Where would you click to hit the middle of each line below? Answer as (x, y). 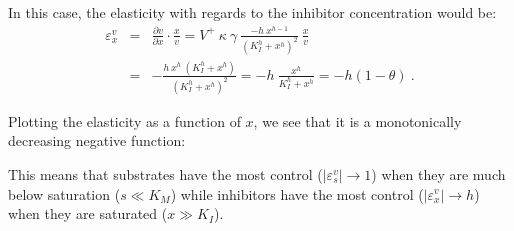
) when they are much (438, 173)
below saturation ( (64, 193)
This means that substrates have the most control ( (165, 173)
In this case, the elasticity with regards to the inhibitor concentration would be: (252, 12)
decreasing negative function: (97, 140)
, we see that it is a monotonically (357, 120)
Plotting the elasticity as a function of (124, 120)
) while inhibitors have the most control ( (297, 193)
